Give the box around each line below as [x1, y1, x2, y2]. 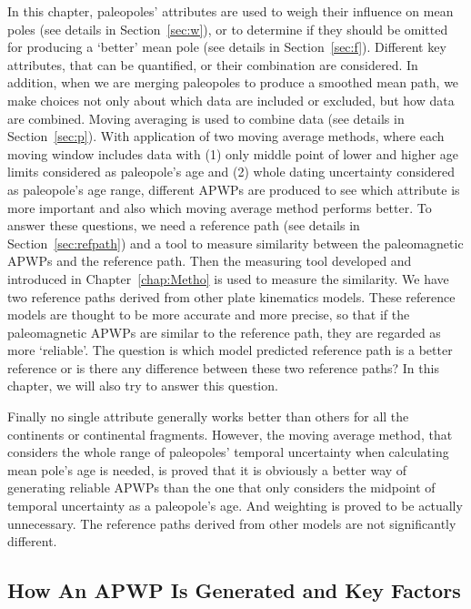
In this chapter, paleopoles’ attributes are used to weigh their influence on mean [7, 2, 454, 20]
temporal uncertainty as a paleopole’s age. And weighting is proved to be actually [7, 496, 463, 515]
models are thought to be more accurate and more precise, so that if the [7, 305, 410, 324]
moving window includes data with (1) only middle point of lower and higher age [7, 144, 459, 163]
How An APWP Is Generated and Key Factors [7, 576, 461, 604]
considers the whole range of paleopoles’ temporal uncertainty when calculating [7, 442, 449, 462]
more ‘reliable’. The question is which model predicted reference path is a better [7, 340, 453, 360]
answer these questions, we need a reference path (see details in [7, 216, 360, 235]
